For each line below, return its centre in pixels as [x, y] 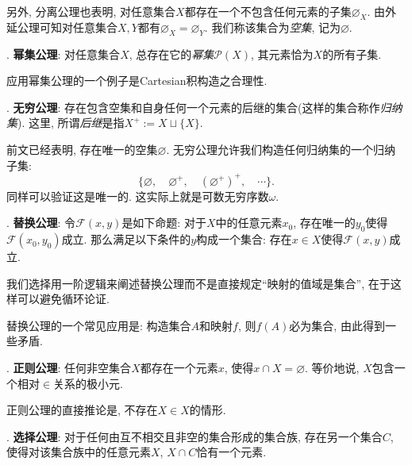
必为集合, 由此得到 [337, 325]
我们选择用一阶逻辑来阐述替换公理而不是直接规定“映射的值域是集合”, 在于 [198, 283]
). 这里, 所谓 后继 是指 [71, 123]
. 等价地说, [332, 368]
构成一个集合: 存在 [244, 239]
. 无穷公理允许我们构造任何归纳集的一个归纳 [281, 149]
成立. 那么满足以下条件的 [126, 239]
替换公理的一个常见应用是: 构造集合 [99, 325]
